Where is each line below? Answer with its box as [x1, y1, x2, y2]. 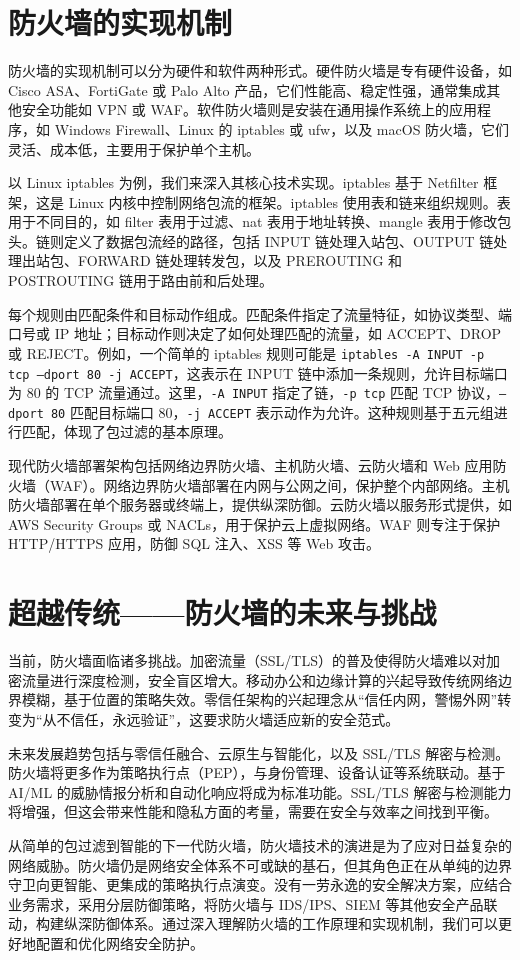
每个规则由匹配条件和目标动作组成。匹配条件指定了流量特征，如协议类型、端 [8, 303, 512, 324]
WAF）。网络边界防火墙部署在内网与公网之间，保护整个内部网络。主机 [49, 474, 510, 495]
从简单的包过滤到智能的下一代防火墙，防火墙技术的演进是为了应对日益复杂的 [8, 834, 512, 855]
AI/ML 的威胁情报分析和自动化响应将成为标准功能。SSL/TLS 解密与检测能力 [8, 781, 512, 802]
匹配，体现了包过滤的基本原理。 [21, 421, 232, 442]
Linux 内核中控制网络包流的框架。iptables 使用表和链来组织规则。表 [68, 191, 511, 212]
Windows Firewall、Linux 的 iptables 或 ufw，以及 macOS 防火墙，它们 [54, 118, 510, 139]
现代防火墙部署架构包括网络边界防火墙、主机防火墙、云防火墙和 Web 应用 [8, 455, 493, 476]
